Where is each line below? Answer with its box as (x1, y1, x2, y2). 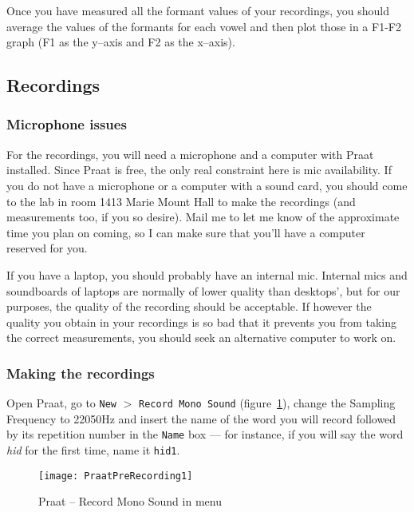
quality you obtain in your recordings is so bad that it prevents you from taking (6, 313, 396, 330)
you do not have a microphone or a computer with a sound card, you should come (6, 177, 408, 193)
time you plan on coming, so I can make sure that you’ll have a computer (6, 224, 365, 240)
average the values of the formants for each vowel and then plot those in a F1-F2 (6, 18, 401, 34)
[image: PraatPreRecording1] (38, 470, 193, 482)
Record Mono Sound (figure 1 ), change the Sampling (139, 395, 396, 411)
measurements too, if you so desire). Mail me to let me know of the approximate (6, 208, 400, 225)
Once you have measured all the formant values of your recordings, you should (6, 2, 390, 18)
